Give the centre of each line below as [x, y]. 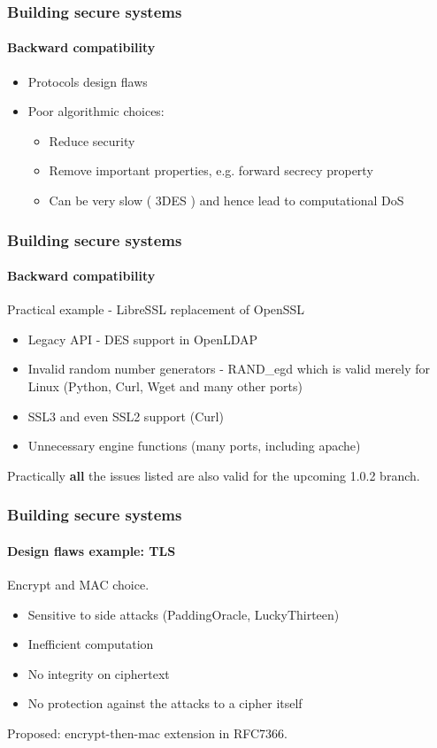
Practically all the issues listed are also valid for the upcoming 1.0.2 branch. [214, 475]
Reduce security [92, 140]
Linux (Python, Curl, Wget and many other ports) [165, 386]
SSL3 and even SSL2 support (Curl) [126, 416]
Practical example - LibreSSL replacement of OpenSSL [156, 309]
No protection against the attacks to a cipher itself [165, 703]
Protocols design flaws [88, 81]
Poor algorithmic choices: [96, 111]
